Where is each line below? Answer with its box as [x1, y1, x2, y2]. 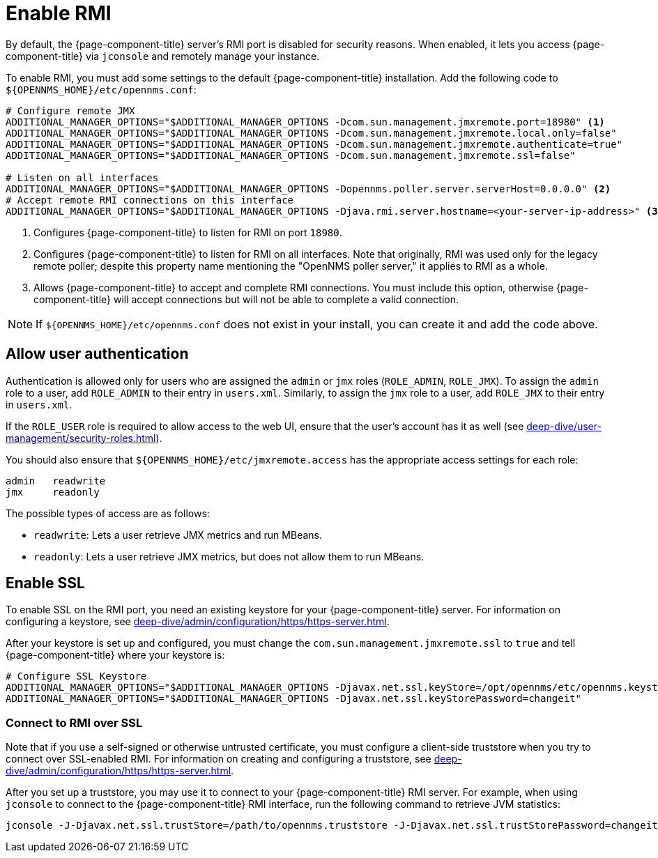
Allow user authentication [6, 345, 189, 363]
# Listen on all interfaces [6, 171, 159, 183]
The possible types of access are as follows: [6, 507, 210, 519]
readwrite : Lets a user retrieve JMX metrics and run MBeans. [33, 528, 322, 541]
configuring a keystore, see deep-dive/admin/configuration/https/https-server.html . [6, 615, 390, 628]
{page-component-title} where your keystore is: [6, 649, 225, 661]
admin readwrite [6, 475, 106, 487]
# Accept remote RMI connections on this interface [6, 194, 294, 206]
